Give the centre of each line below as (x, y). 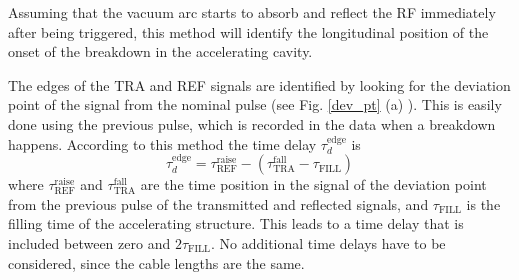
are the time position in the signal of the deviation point (313, 184)
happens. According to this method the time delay (162, 143)
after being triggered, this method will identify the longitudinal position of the (248, 31)
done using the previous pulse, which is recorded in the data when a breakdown (252, 123)
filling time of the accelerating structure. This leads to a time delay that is (236, 223)
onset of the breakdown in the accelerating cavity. (160, 51)
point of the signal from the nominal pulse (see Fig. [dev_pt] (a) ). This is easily (255, 104)
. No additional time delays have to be (328, 242)
